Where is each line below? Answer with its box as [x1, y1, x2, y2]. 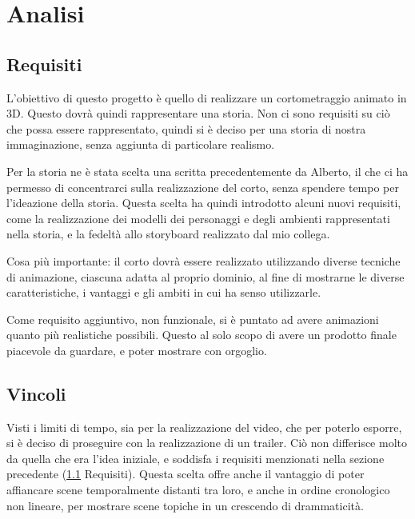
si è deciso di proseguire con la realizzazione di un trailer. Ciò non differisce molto [6, 434, 408, 451]
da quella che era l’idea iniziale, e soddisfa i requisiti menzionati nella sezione [6, 449, 385, 466]
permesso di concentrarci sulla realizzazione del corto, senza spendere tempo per [6, 178, 399, 195]
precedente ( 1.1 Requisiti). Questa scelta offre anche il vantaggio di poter [6, 465, 365, 482]
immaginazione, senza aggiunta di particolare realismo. [6, 136, 275, 153]
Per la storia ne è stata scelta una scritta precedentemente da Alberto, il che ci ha [6, 162, 409, 179]
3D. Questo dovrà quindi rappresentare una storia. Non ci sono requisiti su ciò [6, 105, 390, 122]
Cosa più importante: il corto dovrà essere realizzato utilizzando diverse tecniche [6, 252, 401, 269]
